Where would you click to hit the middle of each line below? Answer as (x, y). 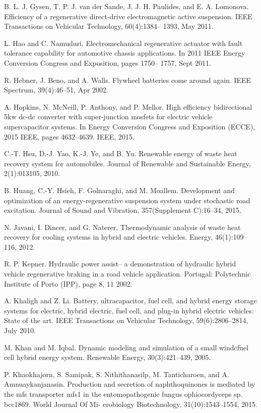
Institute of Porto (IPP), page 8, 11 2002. (68, 283)
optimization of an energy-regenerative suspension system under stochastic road (127, 200)
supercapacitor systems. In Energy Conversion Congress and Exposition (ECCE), (130, 126)
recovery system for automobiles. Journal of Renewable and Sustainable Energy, (127, 163)
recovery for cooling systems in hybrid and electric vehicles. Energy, (109, 237)
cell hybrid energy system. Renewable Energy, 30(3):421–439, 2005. (108, 357)
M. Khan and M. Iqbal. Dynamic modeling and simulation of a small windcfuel (126, 347)
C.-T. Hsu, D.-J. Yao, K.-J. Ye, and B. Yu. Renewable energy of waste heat (121, 153)
